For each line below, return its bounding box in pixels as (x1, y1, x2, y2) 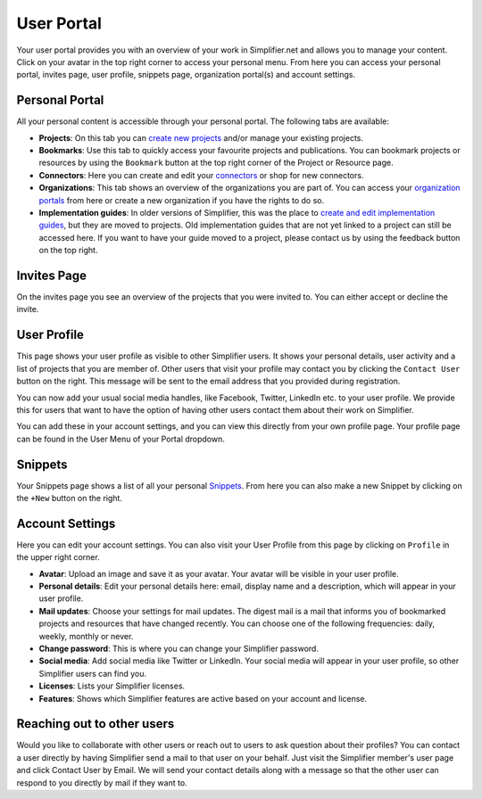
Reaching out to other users (16, 716, 175, 731)
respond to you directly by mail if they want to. (16, 777, 187, 788)
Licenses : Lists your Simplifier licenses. (38, 680, 186, 691)
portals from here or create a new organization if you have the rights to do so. (38, 194, 325, 205)
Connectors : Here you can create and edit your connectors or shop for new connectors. (38, 169, 364, 180)
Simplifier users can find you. (38, 668, 147, 679)
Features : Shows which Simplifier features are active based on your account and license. (38, 693, 368, 704)
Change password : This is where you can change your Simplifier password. (38, 643, 319, 655)
